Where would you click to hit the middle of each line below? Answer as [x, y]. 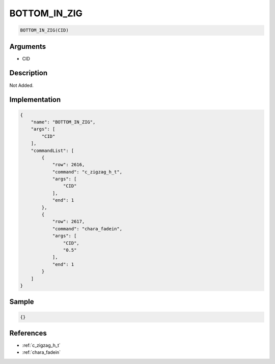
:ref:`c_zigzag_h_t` [41, 345]
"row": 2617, [68, 222]
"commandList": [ [52, 150]
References [28, 333]
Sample [22, 302]
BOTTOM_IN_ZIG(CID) [44, 30]
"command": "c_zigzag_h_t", [87, 172]
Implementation [35, 100]
